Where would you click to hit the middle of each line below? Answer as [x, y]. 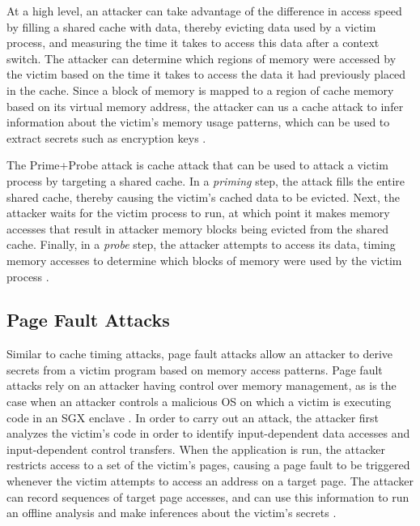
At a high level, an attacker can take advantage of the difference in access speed [204, 11]
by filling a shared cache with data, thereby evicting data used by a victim [191, 26]
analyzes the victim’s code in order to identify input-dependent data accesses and [208, 433]
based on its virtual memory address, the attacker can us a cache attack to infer [205, 106]
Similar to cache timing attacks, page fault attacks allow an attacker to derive [200, 354]
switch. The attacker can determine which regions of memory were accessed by [202, 58]
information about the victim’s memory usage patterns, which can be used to [198, 122]
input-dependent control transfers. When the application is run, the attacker [196, 449]
